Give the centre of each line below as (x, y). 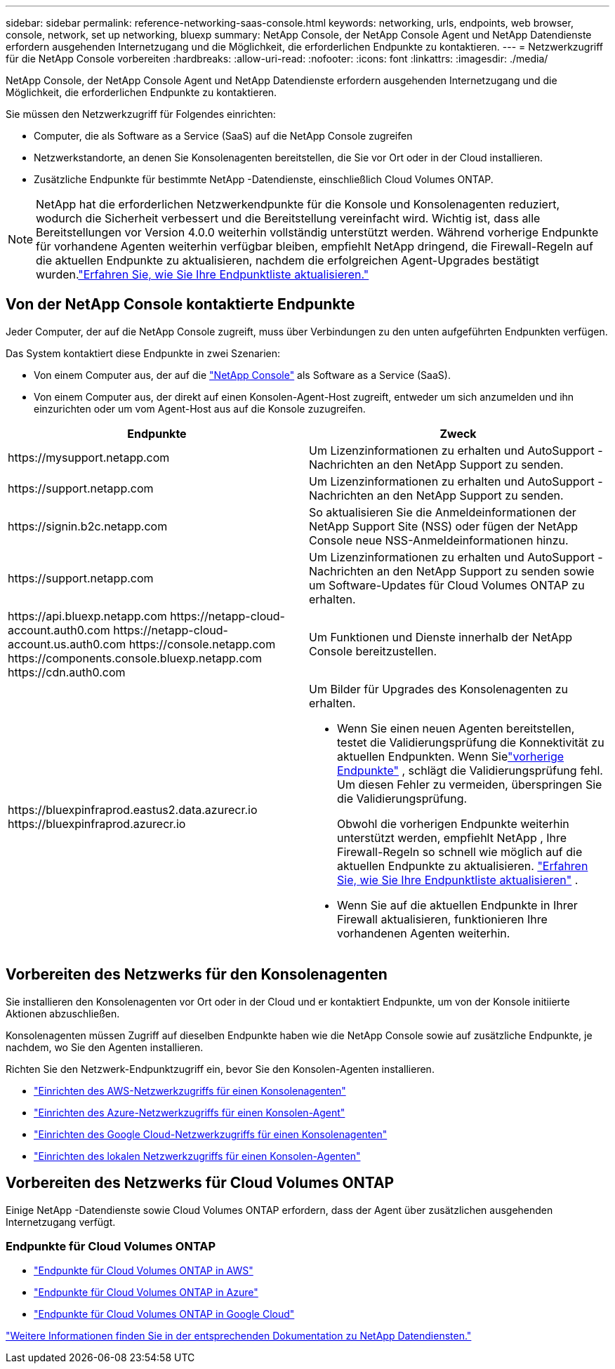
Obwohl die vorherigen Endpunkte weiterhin (453, 823)
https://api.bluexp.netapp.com (87, 616)
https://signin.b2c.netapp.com (88, 526)
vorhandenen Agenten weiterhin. (424, 933)
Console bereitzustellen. (373, 651)
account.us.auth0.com (67, 644)
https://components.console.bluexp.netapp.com (135, 658)
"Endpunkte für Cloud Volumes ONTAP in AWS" (144, 1271)
